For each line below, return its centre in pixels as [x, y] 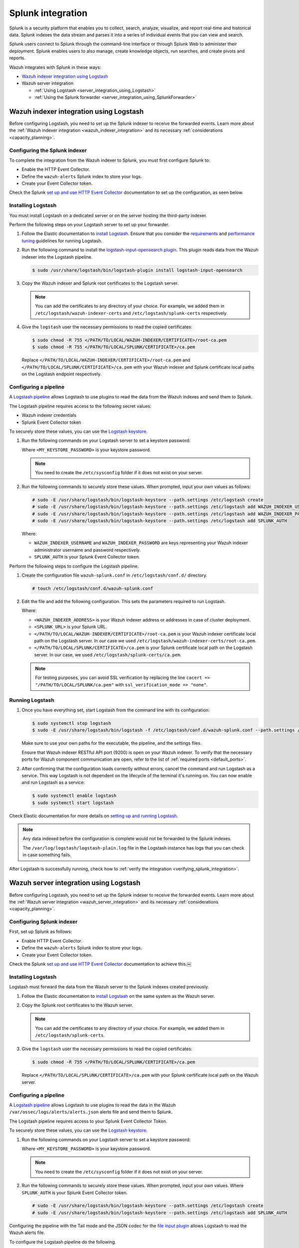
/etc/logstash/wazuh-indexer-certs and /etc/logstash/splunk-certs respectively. [131, 313]
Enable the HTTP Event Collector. [56, 169]
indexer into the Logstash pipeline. [57, 257]
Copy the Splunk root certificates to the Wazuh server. [77, 1005]
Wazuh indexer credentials [49, 415]
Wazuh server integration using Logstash [75, 883]
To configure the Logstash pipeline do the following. [63, 1242]
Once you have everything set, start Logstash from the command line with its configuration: [116, 710]
